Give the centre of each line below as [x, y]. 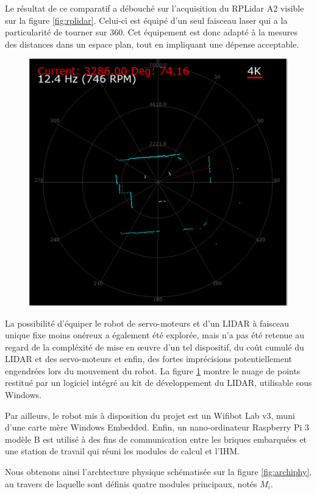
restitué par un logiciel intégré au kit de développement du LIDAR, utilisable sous [158, 383]
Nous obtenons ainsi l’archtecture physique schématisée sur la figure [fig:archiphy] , [158, 472]
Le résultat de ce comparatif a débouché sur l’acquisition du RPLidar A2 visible [155, 8]
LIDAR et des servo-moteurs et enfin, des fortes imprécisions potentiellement [148, 359]
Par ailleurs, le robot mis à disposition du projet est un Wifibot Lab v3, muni [150, 415]
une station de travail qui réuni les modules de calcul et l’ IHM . [122, 451]
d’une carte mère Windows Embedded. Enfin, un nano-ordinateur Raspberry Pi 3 [157, 427]
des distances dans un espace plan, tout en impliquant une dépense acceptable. [152, 44]
